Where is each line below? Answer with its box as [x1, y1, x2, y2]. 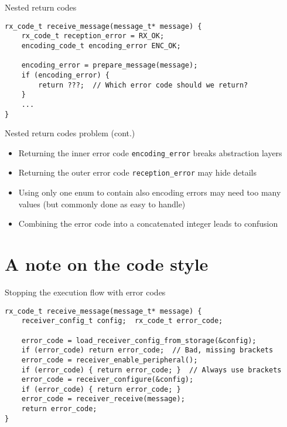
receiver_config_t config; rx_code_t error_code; [21, 317, 223, 325]
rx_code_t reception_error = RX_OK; [21, 32, 165, 41]
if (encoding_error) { [21, 70, 110, 79]
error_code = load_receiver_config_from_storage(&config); [21, 336, 257, 345]
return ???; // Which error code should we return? [38, 80, 248, 89]
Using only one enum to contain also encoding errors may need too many [18, 186, 281, 199]
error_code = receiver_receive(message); [21, 395, 185, 404]
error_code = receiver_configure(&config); [21, 375, 194, 384]
